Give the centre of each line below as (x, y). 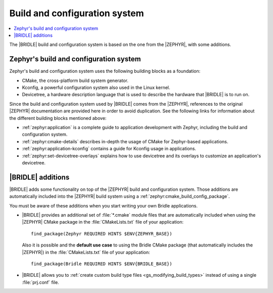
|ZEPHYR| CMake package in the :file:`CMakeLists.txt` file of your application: (103, 222)
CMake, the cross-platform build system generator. (75, 80)
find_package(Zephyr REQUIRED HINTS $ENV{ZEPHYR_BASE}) (102, 234)
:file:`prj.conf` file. (40, 282)
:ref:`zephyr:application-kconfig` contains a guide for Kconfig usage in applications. (109, 149)
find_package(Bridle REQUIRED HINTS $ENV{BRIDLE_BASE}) (102, 264)
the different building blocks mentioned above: (58, 118)
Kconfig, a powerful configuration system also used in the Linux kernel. (96, 88)
